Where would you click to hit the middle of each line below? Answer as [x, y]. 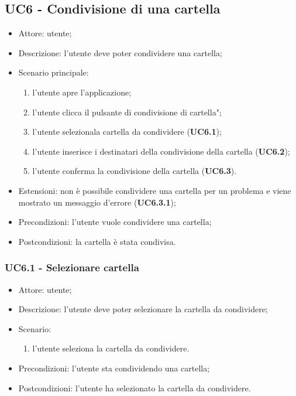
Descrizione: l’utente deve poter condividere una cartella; [120, 52]
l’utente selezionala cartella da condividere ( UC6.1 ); [127, 132]
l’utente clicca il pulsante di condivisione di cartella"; [127, 112]
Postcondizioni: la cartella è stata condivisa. [97, 241]
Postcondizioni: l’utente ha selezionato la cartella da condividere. [135, 388]
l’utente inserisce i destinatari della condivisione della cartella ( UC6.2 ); [161, 151]
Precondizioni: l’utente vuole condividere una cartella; [115, 222]
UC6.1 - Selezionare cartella [72, 267]
